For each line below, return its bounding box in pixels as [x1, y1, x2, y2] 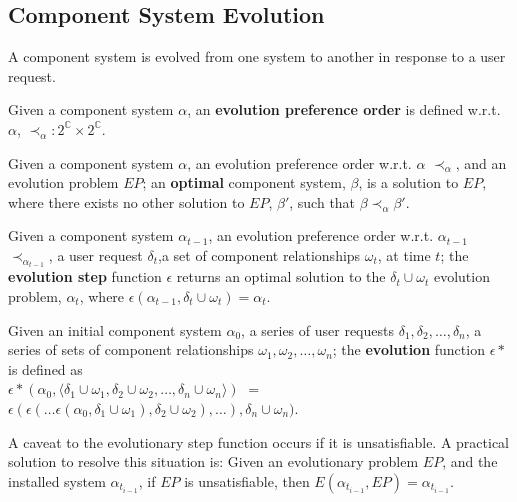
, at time [377, 244, 431, 265]
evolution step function [8, 266, 162, 287]
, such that [289, 191, 356, 212]
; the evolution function [332, 339, 485, 360]
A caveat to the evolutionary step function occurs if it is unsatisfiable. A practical [8, 431, 510, 452]
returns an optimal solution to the [176, 266, 386, 287]
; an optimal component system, [142, 172, 346, 193]
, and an [455, 152, 507, 173]
